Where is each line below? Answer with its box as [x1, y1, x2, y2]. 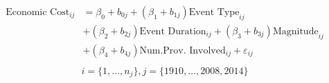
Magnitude [272, 26, 319, 36]
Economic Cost [6, 8, 70, 18]
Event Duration [139, 26, 206, 36]
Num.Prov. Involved [139, 45, 226, 56]
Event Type [188, 8, 240, 18]
